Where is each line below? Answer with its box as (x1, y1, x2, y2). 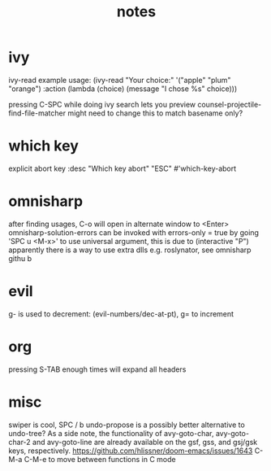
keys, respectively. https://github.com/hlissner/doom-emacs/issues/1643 (8, 446, 253, 456)
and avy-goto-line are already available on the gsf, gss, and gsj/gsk (32, 437, 258, 447)
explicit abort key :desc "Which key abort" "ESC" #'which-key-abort (8, 164, 237, 173)
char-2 (8, 437, 31, 447)
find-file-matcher (8, 108, 67, 118)
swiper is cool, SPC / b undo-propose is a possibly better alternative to (8, 420, 245, 430)
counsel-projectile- (197, 99, 262, 109)
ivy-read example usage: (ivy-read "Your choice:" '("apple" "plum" (8, 75, 231, 85)
